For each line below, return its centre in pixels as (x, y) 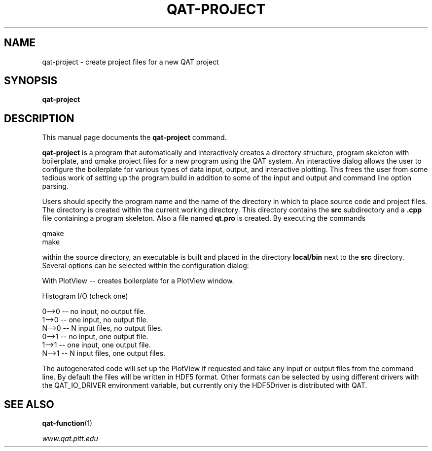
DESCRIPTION (39, 118)
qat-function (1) (67, 423)
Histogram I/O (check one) (85, 296)
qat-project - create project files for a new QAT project (130, 62)
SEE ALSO (29, 404)
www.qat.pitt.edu (70, 439)
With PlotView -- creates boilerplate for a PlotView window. (138, 281)
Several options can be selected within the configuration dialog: (145, 266)
